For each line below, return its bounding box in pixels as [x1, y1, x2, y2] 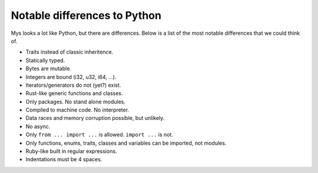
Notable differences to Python [11, 9, 162, 22]
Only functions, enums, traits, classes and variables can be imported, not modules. [25, 139, 227, 146]
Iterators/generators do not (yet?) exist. [25, 81, 121, 89]
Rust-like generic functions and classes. [25, 90, 123, 97]
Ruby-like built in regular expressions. [25, 148, 117, 155]
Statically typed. [25, 57, 65, 64]
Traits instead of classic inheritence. [25, 48, 114, 56]
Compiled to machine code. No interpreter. [25, 106, 130, 113]
